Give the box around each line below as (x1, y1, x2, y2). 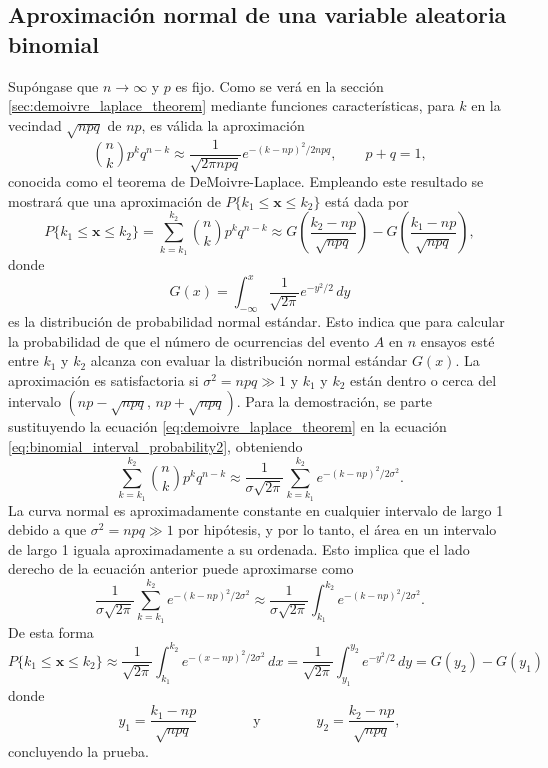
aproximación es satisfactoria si (8, 369, 199, 390)
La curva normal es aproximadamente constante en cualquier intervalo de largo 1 (8, 499, 504, 520)
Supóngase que (8, 75, 99, 96)
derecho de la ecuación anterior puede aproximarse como (8, 558, 354, 579)
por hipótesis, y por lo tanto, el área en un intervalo (178, 519, 497, 540)
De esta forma (8, 621, 94, 642)
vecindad (8, 114, 62, 135)
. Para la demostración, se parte (236, 391, 433, 412)
